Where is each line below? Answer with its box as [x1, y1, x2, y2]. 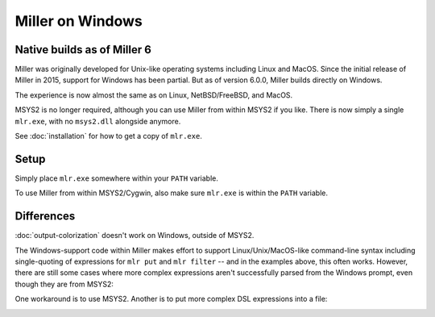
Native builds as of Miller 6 [14, 43, 152, 56]
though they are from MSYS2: [14, 279, 114, 289]
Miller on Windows [14, 12, 143, 30]
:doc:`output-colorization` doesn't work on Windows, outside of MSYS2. [14, 231, 255, 240]
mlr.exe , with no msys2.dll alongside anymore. [14, 116, 181, 126]
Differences [14, 210, 76, 223]
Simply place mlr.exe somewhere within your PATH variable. [14, 173, 219, 183]
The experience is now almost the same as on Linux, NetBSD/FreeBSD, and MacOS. [14, 90, 293, 100]
